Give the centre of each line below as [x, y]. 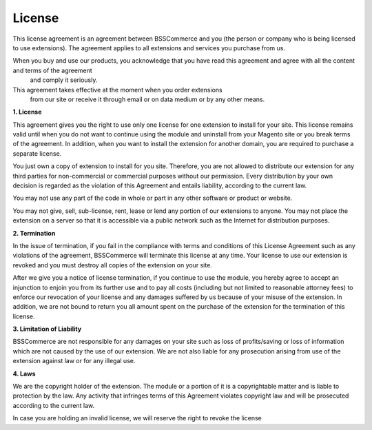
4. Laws [24, 373]
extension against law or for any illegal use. [74, 361]
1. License [27, 112]
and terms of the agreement [52, 70]
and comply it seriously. [64, 80]
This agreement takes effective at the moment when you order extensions [118, 90]
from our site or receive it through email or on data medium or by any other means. [147, 99]
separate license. [37, 153]
